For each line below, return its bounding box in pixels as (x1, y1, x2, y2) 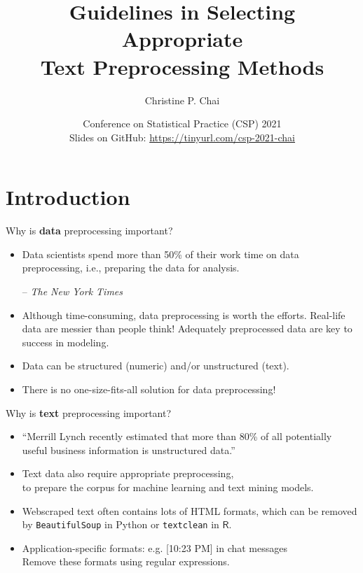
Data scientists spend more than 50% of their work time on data (22, 246, 299, 261)
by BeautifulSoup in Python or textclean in (22, 517, 219, 532)
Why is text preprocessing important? (6, 405, 172, 420)
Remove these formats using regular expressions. (22, 554, 230, 569)
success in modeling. (22, 334, 109, 349)
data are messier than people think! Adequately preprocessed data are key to (22, 321, 352, 336)
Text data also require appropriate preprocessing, (22, 466, 234, 481)
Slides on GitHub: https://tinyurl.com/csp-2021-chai (69, 129, 296, 144)
